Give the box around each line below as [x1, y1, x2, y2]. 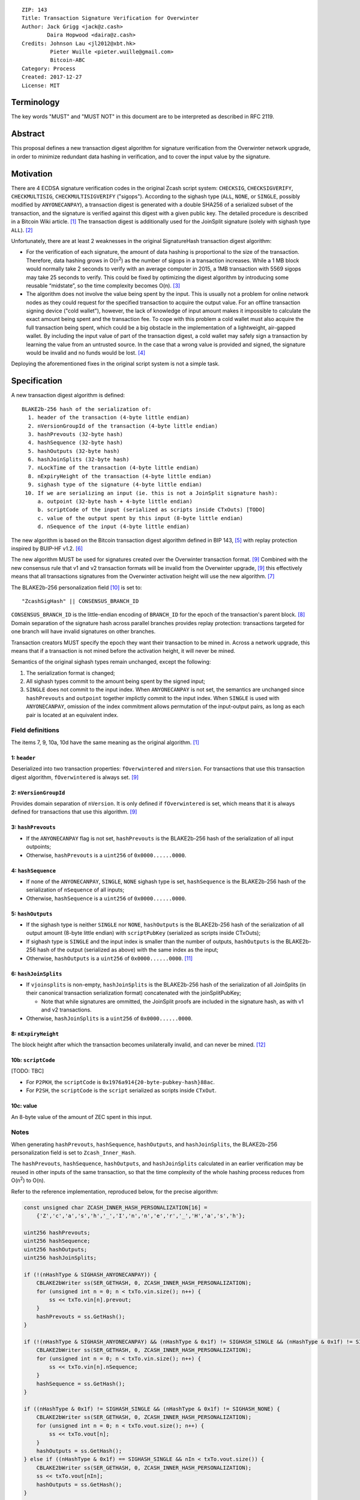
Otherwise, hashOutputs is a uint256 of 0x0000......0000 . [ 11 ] [26, 955, 193, 962]
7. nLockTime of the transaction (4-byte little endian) [28, 464, 199, 471]
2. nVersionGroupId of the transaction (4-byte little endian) [28, 422, 218, 429]
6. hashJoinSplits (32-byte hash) [28, 456, 130, 463]
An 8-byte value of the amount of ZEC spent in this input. [11, 1113, 152, 1120]
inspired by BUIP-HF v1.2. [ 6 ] [11, 545, 83, 552]
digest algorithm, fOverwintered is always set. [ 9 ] [11, 773, 139, 781]
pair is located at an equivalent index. [26, 711, 119, 718]
